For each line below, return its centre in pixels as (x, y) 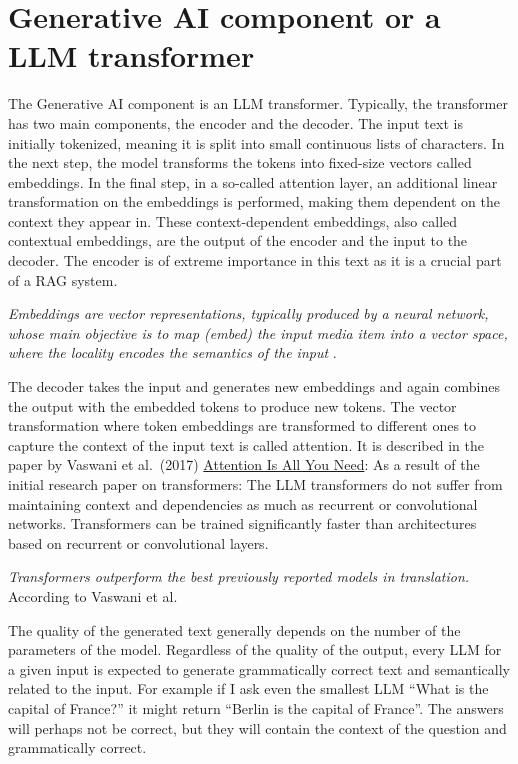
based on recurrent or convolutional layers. (138, 542)
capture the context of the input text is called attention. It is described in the (246, 444)
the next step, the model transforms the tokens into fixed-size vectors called (240, 162)
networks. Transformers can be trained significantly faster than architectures (242, 523)
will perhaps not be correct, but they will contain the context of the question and (257, 727)
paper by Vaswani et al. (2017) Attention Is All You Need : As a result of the (244, 464)
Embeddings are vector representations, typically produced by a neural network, (248, 313)
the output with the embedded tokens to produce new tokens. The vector (232, 405)
